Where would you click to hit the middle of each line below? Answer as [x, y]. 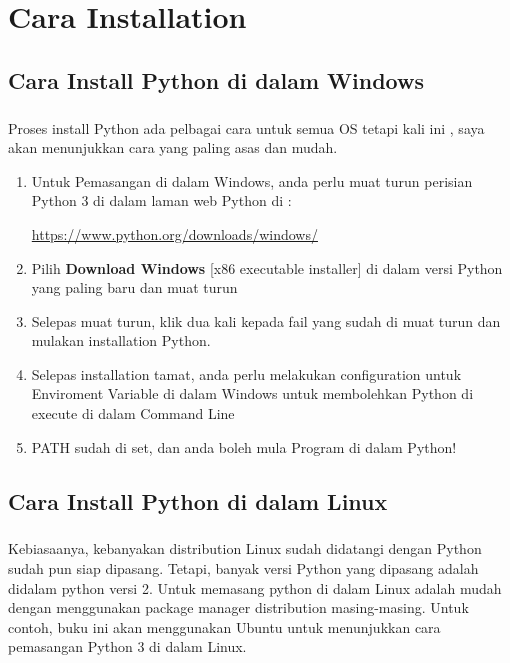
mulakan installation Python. [121, 340]
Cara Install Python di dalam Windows [216, 79]
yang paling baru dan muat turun [134, 287]
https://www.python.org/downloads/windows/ [174, 233]
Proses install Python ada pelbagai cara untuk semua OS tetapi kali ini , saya [246, 127]
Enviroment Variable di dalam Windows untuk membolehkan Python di [252, 393]
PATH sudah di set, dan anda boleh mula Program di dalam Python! [244, 446]
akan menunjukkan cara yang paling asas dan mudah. [173, 147]
